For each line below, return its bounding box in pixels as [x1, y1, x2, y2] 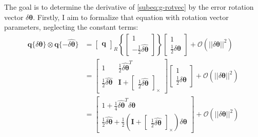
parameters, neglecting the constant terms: [4, 22, 138, 32]
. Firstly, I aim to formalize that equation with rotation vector [33, 11, 229, 22]
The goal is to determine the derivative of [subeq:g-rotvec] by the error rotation [4, 2, 254, 12]
